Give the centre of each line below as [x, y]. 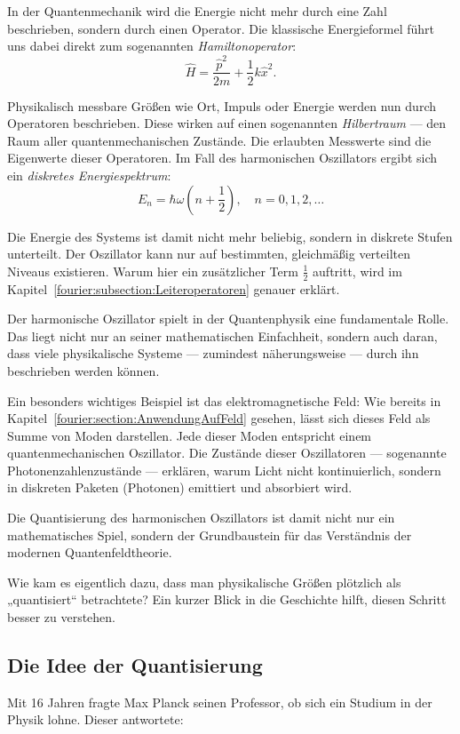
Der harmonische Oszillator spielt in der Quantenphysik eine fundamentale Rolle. [228, 319]
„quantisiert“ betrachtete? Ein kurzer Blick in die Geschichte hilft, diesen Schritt [227, 599]
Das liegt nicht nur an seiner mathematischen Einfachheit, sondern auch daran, [222, 335]
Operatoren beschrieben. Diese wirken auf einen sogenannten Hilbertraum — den [227, 123]
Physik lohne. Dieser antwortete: [95, 719]
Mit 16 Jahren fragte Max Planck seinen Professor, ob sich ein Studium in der [220, 702]
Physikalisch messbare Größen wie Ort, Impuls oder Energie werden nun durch [222, 105]
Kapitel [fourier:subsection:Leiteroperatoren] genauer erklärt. [174, 288]
